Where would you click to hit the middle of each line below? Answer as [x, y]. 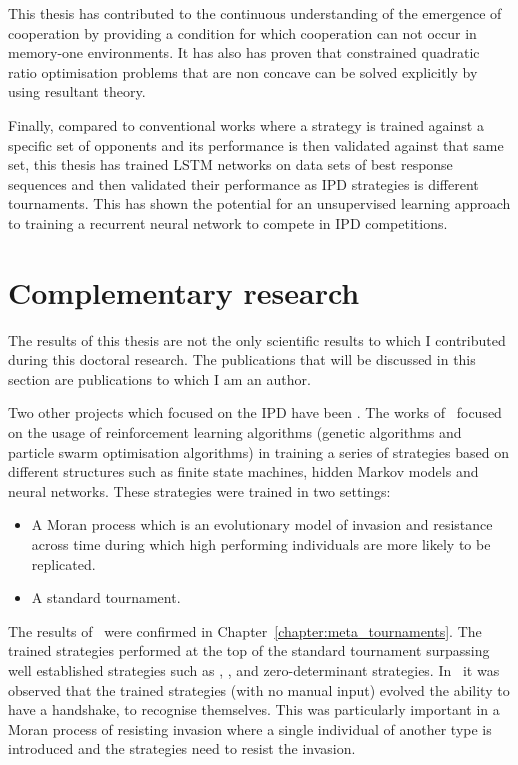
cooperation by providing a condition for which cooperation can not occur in [242, 32]
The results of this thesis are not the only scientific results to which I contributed [257, 339]
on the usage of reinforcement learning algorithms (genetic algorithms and [235, 432]
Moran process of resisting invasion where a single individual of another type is [250, 728]
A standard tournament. [106, 597]
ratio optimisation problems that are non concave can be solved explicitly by [243, 71]
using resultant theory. [77, 91]
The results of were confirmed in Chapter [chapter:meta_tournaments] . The [245, 630]
